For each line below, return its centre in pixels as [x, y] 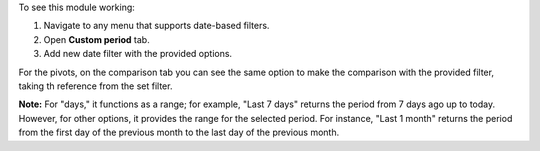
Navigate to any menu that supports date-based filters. [156, 26]
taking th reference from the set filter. [95, 86]
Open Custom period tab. [96, 39]
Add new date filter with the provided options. [138, 54]
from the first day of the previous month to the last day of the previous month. [179, 132]
